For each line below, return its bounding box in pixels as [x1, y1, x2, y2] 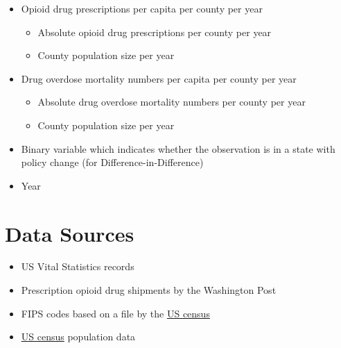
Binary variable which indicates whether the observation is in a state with [21, 141, 335, 156]
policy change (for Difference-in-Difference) [21, 155, 204, 169]
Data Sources [5, 219, 134, 247]
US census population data [21, 329, 136, 344]
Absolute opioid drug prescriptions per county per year [37, 24, 272, 39]
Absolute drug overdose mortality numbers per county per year [37, 94, 306, 109]
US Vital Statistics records [21, 259, 134, 274]
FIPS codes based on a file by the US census [21, 306, 210, 320]
